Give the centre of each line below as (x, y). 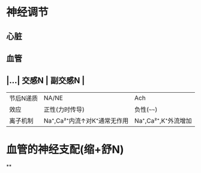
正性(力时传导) (64, 110)
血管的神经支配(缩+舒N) (65, 149)
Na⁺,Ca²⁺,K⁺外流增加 (163, 120)
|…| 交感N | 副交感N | (46, 81)
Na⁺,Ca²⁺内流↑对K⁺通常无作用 (86, 120)
